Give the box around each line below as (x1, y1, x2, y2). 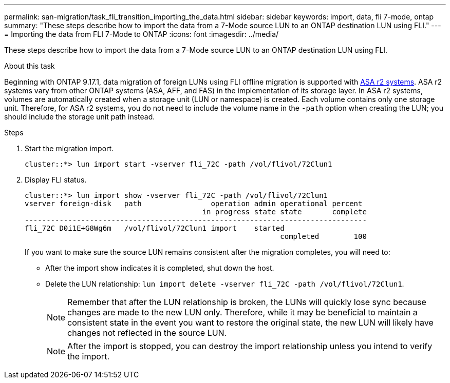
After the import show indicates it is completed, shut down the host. (45, 264, 274, 272)
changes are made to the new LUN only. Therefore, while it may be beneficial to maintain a (67, 307, 418, 317)
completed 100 (280, 232, 367, 240)
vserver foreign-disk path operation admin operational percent (25, 199, 363, 208)
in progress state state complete (202, 208, 367, 216)
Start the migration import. (25, 144, 114, 153)
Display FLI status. (25, 175, 87, 184)
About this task (4, 62, 55, 70)
